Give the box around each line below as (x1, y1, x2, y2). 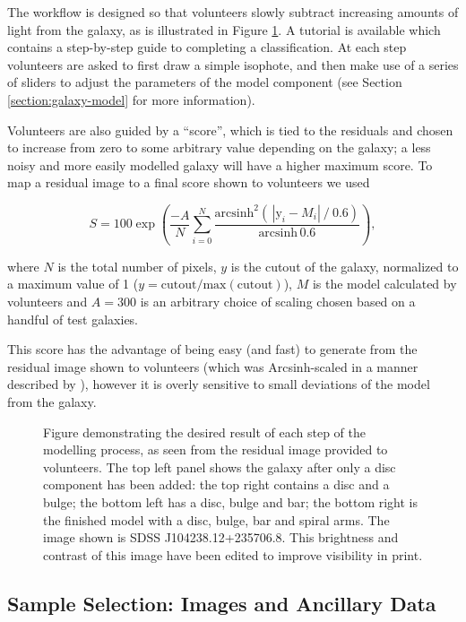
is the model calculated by (312, 274, 457, 293)
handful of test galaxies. (7, 309, 139, 328)
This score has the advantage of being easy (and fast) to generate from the (7, 340, 418, 359)
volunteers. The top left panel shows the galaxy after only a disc (43, 457, 396, 476)
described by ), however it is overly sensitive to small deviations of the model (7, 375, 430, 393)
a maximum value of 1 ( (7, 274, 139, 293)
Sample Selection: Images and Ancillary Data (7, 589, 436, 617)
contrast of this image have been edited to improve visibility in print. (43, 545, 423, 564)
